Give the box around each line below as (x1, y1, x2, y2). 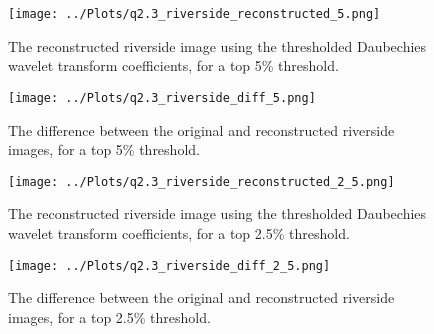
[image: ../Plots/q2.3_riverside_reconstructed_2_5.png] (8, 174, 395, 189)
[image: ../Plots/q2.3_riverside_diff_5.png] (8, 90, 316, 105)
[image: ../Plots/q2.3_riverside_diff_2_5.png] (8, 258, 331, 273)
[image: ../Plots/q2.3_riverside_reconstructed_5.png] (8, 7, 381, 21)
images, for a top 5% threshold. (8, 139, 200, 160)
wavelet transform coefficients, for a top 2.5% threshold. (8, 222, 350, 243)
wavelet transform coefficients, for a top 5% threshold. (8, 55, 339, 76)
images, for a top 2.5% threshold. (8, 306, 211, 327)
